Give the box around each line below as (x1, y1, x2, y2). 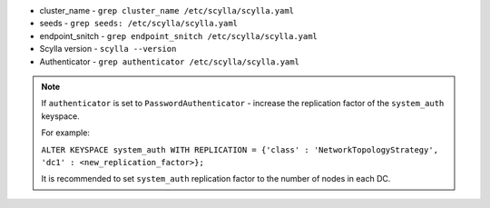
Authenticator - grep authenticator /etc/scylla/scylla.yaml (39, 55, 299, 67)
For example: (41, 127, 91, 138)
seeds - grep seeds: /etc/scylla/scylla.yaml (39, 18, 239, 29)
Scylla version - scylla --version (39, 44, 177, 54)
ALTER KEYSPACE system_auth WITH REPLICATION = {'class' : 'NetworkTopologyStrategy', (41, 144, 439, 154)
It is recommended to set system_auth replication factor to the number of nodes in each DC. (41, 173, 391, 184)
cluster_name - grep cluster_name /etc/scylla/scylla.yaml (39, 5, 295, 15)
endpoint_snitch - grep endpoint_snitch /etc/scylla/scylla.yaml (39, 30, 318, 41)
